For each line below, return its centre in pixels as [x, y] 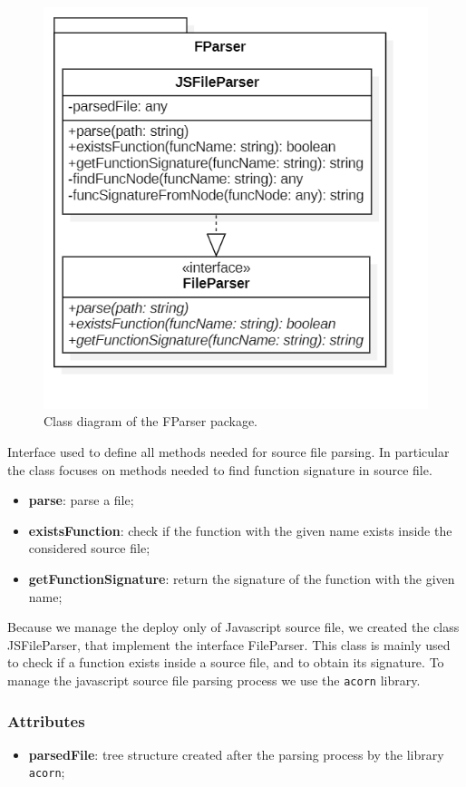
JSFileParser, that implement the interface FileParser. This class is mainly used [229, 644]
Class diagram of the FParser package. [150, 421]
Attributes [46, 720]
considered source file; [89, 548]
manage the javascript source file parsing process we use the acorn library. [214, 680]
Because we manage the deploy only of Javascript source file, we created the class [233, 627]
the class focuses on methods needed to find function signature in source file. [220, 469]
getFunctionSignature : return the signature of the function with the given [242, 578]
